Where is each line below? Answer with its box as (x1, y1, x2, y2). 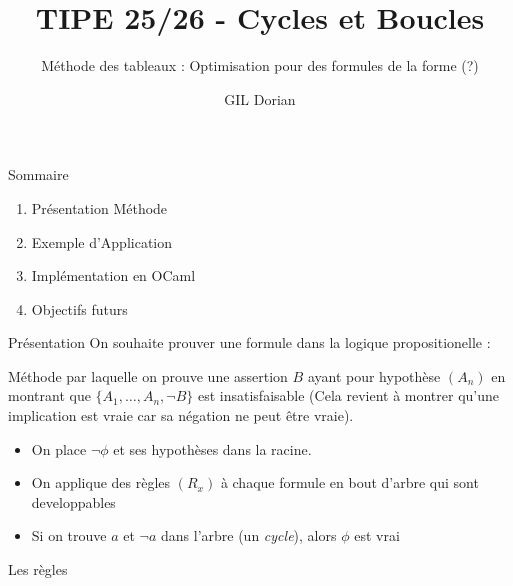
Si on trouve (31, 525, 107, 546)
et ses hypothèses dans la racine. (113, 438, 312, 459)
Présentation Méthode (31, 197, 168, 218)
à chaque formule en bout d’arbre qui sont (220, 472, 479, 493)
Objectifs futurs (31, 298, 128, 319)
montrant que (8, 385, 91, 406)
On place (31, 438, 87, 459)
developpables (31, 491, 116, 512)
